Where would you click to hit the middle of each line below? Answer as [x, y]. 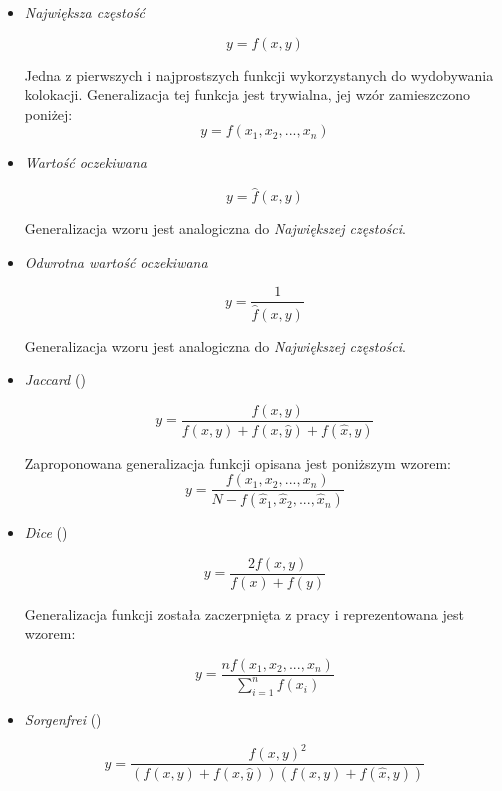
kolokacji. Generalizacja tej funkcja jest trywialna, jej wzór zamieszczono [247, 94]
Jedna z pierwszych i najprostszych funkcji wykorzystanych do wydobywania [259, 74]
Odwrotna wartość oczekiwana [116, 261]
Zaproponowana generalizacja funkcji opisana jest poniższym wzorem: [237, 462]
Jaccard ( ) [55, 379]
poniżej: [48, 113]
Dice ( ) [46, 532]
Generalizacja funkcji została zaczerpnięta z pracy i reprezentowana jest [244, 613]
